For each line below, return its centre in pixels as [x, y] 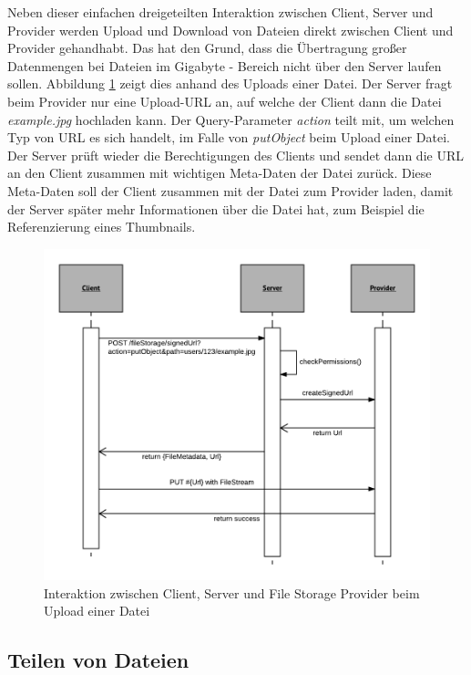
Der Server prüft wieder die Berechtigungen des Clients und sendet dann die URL [235, 155]
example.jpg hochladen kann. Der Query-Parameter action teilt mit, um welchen [231, 119]
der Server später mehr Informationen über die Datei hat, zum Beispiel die [216, 208]
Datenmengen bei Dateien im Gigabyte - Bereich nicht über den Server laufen [225, 65]
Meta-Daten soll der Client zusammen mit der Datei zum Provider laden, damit [230, 190]
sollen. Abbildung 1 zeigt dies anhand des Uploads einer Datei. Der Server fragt [230, 83]
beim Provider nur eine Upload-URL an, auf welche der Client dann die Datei [225, 101]
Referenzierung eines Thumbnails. [102, 227]
